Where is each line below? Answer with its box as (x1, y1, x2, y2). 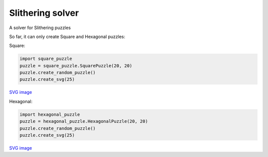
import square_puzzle (19, 56, 72, 62)
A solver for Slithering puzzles (9, 25, 71, 31)
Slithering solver (9, 7, 79, 18)
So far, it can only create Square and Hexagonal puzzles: (9, 34, 126, 39)
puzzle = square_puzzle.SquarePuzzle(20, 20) (19, 63, 133, 69)
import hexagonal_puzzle (19, 112, 80, 117)
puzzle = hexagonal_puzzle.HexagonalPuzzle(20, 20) (19, 118, 148, 124)
